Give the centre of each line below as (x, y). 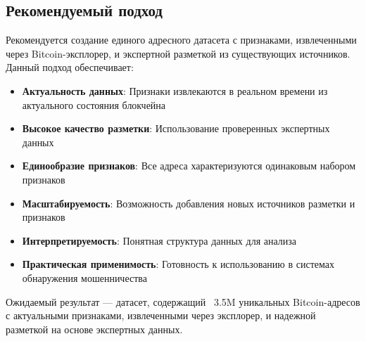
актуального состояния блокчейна (94, 104)
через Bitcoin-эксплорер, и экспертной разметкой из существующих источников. (178, 53)
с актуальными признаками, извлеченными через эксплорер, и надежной (161, 315)
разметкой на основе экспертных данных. (94, 329)
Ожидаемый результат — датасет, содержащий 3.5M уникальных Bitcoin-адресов (183, 301)
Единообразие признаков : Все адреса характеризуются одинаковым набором (189, 166)
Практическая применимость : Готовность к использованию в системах (178, 264)
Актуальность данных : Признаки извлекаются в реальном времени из (175, 90)
